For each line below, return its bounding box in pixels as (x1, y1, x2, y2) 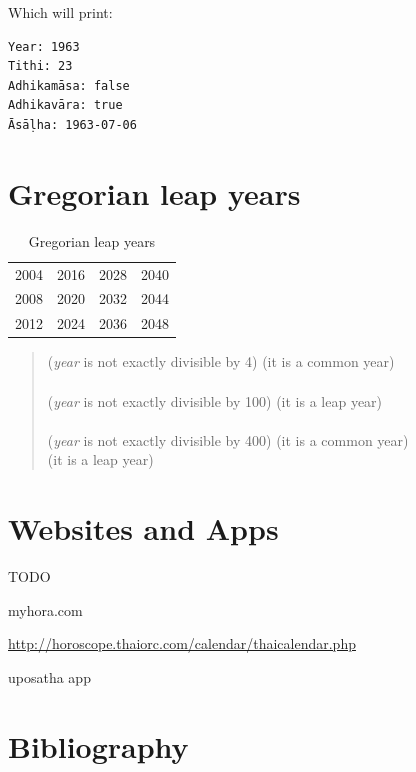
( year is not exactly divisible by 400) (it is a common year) (47, 429, 409, 450)
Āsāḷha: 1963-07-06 (8, 117, 137, 132)
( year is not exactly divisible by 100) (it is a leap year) (47, 390, 383, 411)
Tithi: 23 (8, 59, 73, 74)
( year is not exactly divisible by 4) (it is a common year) (47, 351, 395, 372)
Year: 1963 (8, 39, 80, 54)
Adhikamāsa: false (8, 78, 130, 93)
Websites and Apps (8, 508, 279, 549)
